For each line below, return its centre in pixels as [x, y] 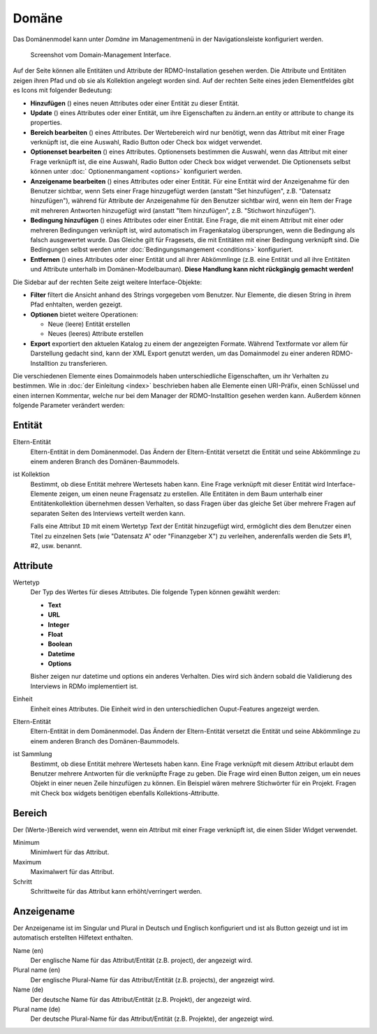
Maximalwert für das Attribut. [72, 872]
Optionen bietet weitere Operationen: [84, 314]
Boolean [60, 644]
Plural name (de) [37, 1010]
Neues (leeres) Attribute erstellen [96, 334]
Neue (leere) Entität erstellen [89, 324]
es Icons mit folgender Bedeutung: [63, 90]
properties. [46, 123]
